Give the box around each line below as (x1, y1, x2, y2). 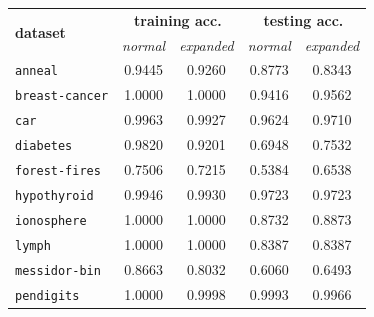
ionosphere (15, 213, 87, 228)
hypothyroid (15, 188, 94, 203)
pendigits (15, 288, 80, 303)
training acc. (134, 9, 222, 30)
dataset (15, 22, 66, 43)
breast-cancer (15, 89, 109, 104)
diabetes (15, 139, 73, 154)
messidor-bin (15, 263, 101, 278)
